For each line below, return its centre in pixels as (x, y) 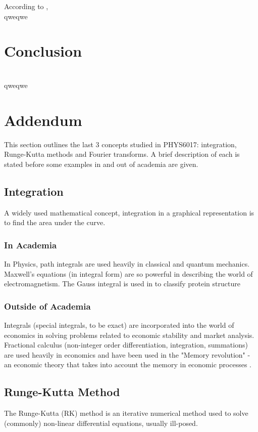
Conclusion (43, 51)
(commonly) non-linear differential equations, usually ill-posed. (101, 423)
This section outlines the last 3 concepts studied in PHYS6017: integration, (120, 144)
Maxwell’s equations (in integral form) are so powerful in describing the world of (128, 273)
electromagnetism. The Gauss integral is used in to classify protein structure (122, 284)
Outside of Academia (47, 306)
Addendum (43, 120)
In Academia (31, 245)
